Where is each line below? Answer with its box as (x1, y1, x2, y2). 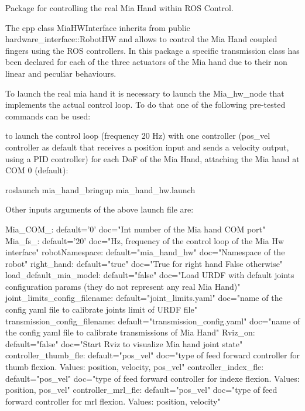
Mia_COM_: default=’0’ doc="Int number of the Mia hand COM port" (5, 222, 266, 235)
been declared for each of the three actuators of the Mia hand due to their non (5, 56, 287, 68)
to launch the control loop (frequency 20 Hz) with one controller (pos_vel (5, 129, 270, 142)
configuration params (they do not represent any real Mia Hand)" (5, 280, 241, 292)
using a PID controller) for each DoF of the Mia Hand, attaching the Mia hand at (5, 152, 300, 165)
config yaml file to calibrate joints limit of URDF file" (5, 303, 197, 316)
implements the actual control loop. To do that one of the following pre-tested (5, 98, 286, 111)
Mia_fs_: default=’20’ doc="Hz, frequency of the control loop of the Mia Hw (5, 234, 284, 246)
